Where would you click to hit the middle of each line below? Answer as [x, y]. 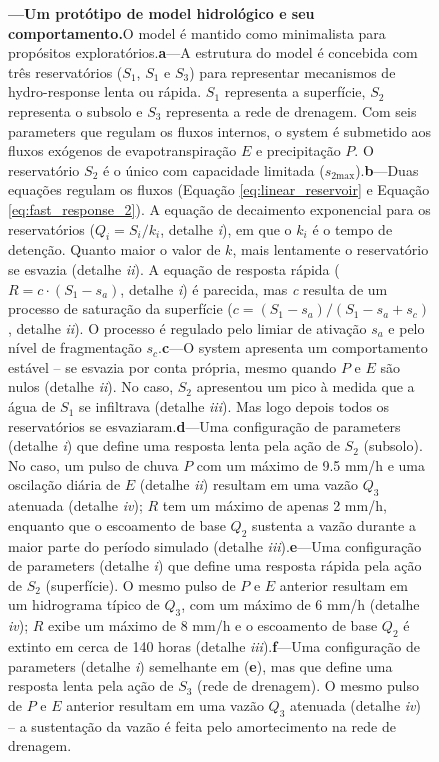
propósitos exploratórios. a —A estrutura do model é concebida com [213, 52]
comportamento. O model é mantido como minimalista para [197, 32]
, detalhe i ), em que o [226, 228]
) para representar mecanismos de [292, 71]
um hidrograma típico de [84, 604]
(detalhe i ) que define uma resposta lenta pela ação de [174, 445]
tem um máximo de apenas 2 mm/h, [274, 505]
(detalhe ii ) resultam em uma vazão [249, 484]
